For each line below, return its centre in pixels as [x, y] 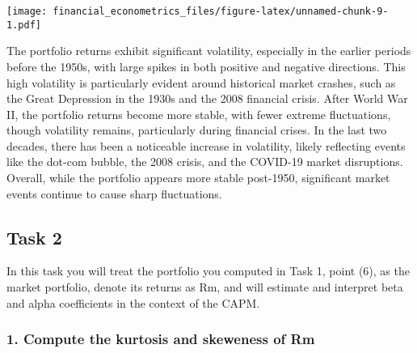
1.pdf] [24, 25]
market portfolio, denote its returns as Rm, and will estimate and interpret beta [205, 287]
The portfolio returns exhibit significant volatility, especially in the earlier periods [209, 51]
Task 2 [34, 237]
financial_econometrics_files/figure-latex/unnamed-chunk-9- [221, 11]
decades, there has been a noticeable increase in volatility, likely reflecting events [206, 145]
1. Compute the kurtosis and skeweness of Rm [161, 339]
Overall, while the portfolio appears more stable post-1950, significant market [198, 178]
